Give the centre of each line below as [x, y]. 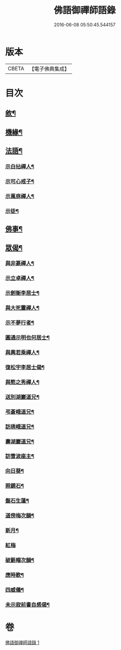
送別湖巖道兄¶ [22, 397]
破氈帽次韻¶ [20, 560]
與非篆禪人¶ [20, 264]
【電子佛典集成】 [49, 69]
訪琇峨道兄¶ [20, 426]
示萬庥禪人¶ [20, 196]
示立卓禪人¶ [20, 278]
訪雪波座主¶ [20, 456]
